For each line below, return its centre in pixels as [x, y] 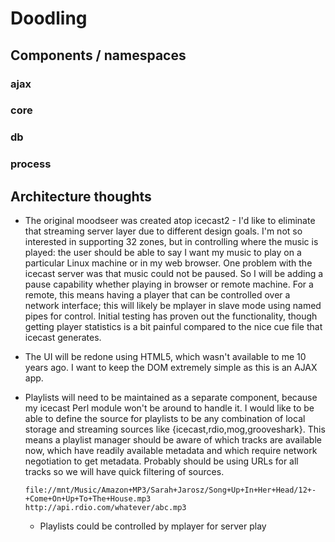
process [31, 164]
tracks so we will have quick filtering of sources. [124, 472]
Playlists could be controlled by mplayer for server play [153, 526]
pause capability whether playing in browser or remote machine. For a [169, 284]
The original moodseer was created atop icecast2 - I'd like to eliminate [170, 221]
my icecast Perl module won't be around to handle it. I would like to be [169, 408]
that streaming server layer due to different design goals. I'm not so [163, 231]
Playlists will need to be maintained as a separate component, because [171, 398]
